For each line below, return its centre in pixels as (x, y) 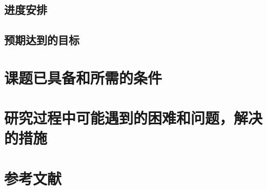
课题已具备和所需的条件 (83, 77)
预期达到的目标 (42, 40)
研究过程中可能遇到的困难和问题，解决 (133, 118)
